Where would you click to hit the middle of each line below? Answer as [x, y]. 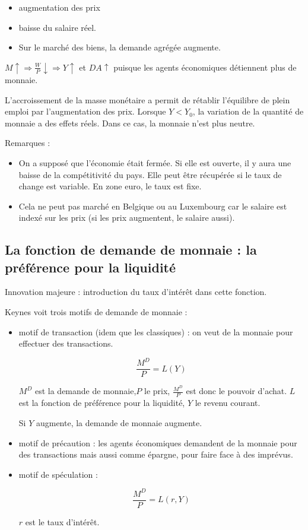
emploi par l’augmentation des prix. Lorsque [85, 111]
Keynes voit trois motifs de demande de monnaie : [96, 312]
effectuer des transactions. [66, 343]
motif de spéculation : [58, 474]
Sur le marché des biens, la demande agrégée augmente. [120, 47]
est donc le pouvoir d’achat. [236, 391]
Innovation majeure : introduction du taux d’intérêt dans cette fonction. [136, 292]
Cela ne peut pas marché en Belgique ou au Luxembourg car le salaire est [153, 206]
